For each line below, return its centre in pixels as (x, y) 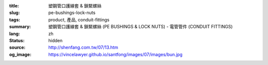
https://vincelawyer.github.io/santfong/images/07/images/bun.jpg (116, 54)
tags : (15, 19)
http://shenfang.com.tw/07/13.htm (83, 48)
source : (17, 48)
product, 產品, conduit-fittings (79, 19)
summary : (20, 27)
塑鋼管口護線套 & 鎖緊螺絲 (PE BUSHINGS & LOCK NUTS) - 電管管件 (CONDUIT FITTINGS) (140, 27)
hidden (56, 40)
